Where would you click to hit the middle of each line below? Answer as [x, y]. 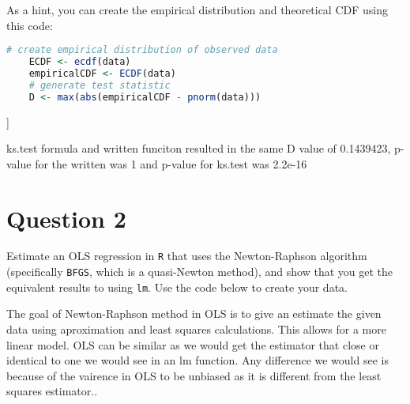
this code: [30, 25]
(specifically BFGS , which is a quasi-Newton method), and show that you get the [199, 272]
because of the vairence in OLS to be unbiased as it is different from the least [194, 375]
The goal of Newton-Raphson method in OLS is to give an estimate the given [194, 313]
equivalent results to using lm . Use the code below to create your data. [177, 287]
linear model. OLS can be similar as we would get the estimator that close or [193, 344]
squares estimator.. [52, 391]
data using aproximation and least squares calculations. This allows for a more [196, 329]
